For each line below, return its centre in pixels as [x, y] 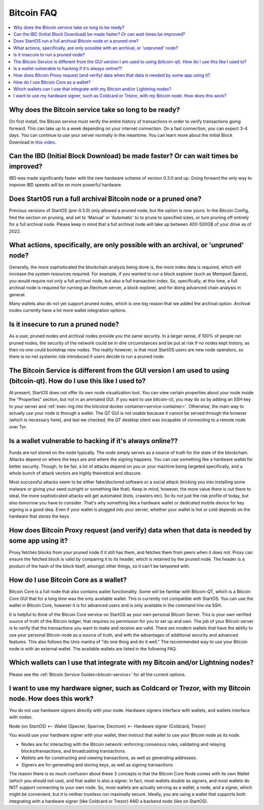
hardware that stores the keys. [40, 516]
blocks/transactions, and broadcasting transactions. [74, 751]
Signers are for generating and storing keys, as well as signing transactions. [98, 764]
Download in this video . [33, 142]
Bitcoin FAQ [33, 13]
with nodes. [21, 717]
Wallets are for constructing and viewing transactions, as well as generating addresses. [109, 758]
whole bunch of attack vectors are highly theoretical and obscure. [75, 473]
